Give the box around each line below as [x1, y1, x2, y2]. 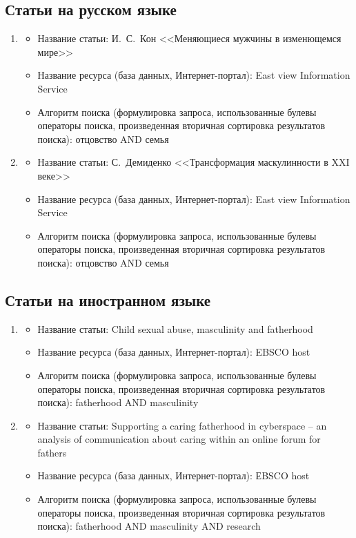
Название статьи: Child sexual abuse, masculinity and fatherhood [37, 321, 313, 336]
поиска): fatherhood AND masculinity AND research [37, 519, 261, 533]
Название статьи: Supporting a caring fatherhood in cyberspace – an [37, 418, 327, 432]
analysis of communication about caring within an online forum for [37, 432, 321, 446]
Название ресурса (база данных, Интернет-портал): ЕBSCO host [37, 468, 310, 483]
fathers [37, 445, 67, 459]
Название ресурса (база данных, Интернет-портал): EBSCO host [37, 345, 310, 359]
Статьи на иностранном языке [5, 289, 211, 310]
